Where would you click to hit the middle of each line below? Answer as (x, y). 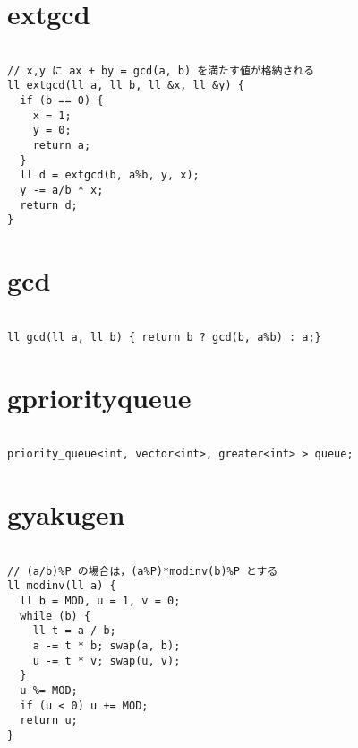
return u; (49, 721)
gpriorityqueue (99, 397)
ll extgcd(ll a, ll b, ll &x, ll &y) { (126, 86)
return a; (62, 146)
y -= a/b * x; (62, 191)
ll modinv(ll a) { (62, 586)
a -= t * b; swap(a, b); (107, 645)
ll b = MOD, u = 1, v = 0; (100, 600)
